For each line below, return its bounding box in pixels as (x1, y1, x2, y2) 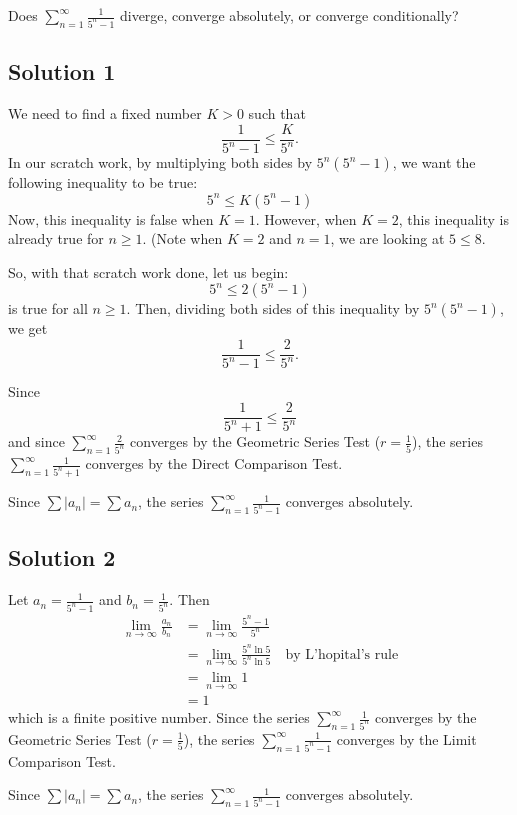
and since (8, 431, 65, 452)
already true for (8, 228, 104, 249)
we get (8, 318, 48, 339)
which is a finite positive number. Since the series (8, 707, 310, 728)
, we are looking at (330, 228, 445, 249)
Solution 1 (8, 56, 116, 87)
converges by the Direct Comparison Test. (85, 453, 343, 474)
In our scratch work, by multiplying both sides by (8, 152, 313, 173)
